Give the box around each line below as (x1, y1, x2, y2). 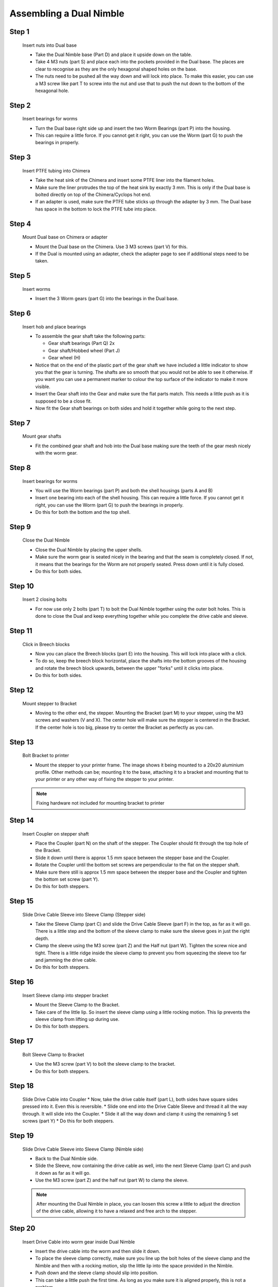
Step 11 (9, 627, 33, 635)
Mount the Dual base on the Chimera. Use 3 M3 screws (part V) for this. (35, 244, 188, 250)
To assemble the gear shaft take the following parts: (35, 333, 146, 339)
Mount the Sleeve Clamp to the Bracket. (35, 1002, 120, 1008)
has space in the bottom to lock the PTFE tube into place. (35, 206, 157, 212)
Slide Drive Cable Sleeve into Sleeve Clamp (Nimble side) (22, 1146, 144, 1152)
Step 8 (9, 463, 31, 472)
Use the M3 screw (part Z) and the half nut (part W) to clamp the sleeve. (35, 1177, 189, 1184)
